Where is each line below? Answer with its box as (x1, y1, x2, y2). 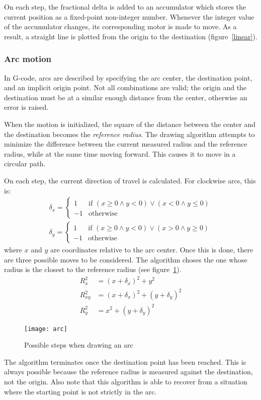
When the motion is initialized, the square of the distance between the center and (4, 118, 256, 129)
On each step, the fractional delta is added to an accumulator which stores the (4, 2, 246, 12)
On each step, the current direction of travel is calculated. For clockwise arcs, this (4, 175, 256, 185)
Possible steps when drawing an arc (24, 340, 133, 350)
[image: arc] (24, 325, 67, 332)
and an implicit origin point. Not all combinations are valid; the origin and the (4, 82, 247, 93)
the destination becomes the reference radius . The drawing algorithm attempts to (4, 128, 255, 139)
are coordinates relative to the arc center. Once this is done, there (50, 244, 253, 255)
